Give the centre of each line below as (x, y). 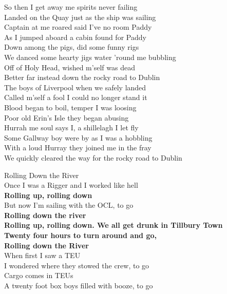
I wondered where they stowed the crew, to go (77, 265)
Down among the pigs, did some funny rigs (72, 47)
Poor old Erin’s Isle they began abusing (67, 117)
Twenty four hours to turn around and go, (80, 235)
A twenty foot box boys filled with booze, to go (79, 286)
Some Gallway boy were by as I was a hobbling (78, 137)
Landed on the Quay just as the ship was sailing (80, 17)
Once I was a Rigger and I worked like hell (71, 185)
